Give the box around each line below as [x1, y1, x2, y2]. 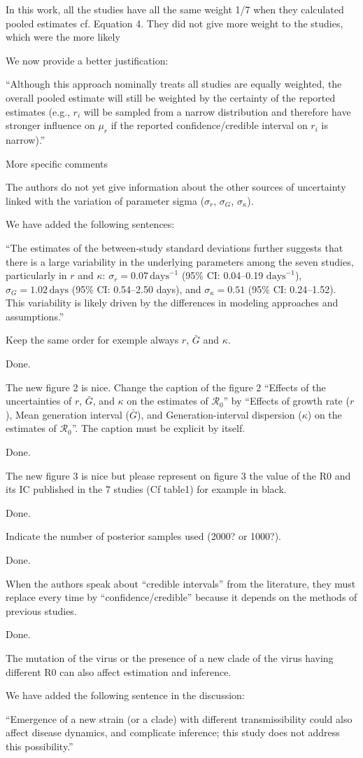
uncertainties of [6, 393, 72, 408]
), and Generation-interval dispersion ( [137, 407, 302, 421]
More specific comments [6, 156, 108, 170]
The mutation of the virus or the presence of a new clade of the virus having [6, 650, 334, 665]
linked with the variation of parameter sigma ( [6, 193, 205, 208]
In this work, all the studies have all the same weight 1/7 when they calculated [6, 2, 344, 16]
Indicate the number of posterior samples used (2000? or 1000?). [6, 529, 282, 543]
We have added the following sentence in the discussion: [6, 688, 245, 703]
